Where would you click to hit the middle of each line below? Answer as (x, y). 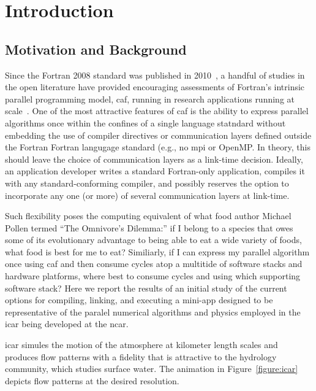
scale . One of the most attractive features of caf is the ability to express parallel (157, 111)
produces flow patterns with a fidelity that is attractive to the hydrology (141, 356)
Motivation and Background (96, 49)
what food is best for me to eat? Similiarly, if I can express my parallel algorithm (157, 251)
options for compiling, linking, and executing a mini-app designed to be (139, 300)
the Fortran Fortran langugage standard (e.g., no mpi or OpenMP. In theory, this (158, 147)
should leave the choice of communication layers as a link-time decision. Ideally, (154, 159)
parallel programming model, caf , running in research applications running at (150, 99)
